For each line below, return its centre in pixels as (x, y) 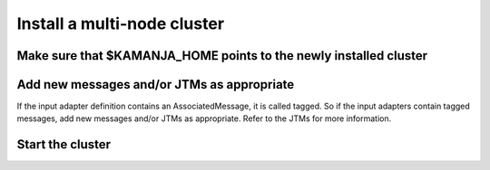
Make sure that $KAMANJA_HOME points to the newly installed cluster (222, 56)
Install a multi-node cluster (121, 24)
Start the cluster (64, 145)
